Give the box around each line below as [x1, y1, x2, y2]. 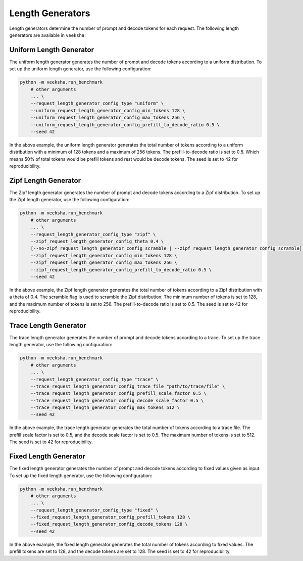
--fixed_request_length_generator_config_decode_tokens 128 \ [30, 521, 188, 527]
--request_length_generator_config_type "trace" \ [30, 377, 159, 382]
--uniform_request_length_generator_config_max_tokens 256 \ [30, 115, 185, 121]
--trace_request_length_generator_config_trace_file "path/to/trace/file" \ [30, 383, 225, 389]
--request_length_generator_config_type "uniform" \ [30, 101, 164, 106]
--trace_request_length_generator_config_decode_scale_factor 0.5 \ [30, 397, 204, 403]
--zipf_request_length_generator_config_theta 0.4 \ [30, 238, 164, 244]
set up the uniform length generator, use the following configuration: [9, 66, 151, 72]
